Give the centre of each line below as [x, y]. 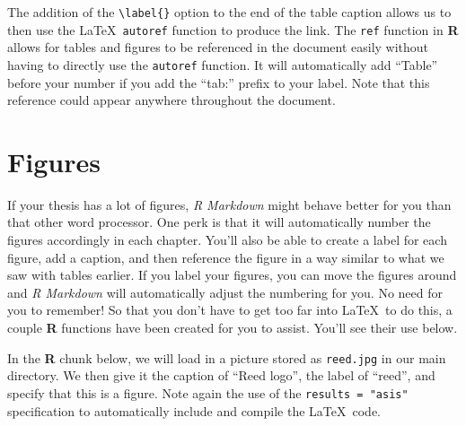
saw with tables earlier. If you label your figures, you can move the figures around [232, 275]
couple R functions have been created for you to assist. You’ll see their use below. [233, 328]
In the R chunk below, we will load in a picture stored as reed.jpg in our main [227, 357]
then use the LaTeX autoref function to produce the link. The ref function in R [233, 29]
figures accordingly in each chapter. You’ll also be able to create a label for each [227, 240]
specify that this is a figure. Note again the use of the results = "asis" [208, 392]
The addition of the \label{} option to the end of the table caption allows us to [229, 12]
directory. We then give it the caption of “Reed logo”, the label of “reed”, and [221, 375]
